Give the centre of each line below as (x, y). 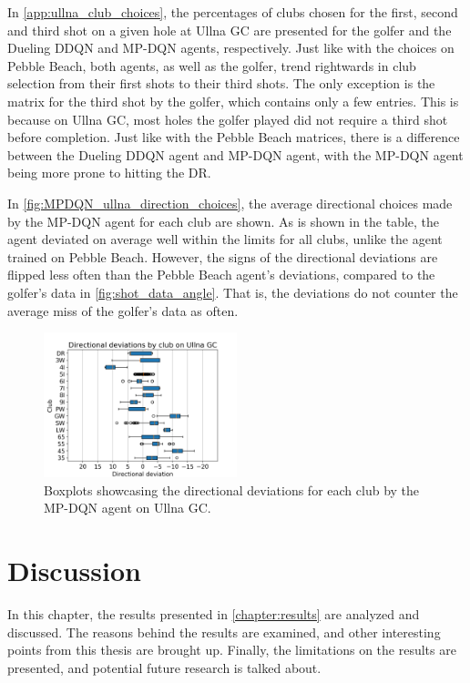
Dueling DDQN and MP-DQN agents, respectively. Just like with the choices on (231, 48)
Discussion (74, 571)
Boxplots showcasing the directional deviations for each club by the (232, 489)
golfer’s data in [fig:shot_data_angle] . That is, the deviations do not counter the (233, 292)
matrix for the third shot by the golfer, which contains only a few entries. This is (233, 101)
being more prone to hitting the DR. (109, 173)
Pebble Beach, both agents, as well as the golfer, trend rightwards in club (212, 65)
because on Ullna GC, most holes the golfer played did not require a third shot (228, 119)
